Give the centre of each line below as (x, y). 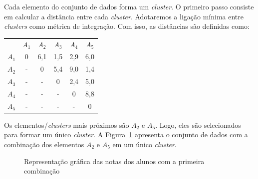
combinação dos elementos (44, 144)
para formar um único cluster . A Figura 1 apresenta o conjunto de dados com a (126, 134)
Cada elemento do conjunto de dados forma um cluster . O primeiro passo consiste (129, 6)
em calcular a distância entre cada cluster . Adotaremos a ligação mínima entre (124, 16)
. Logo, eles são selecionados (198, 125)
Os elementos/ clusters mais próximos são (67, 125)
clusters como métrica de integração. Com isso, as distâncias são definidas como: (127, 26)
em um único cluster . (144, 144)
